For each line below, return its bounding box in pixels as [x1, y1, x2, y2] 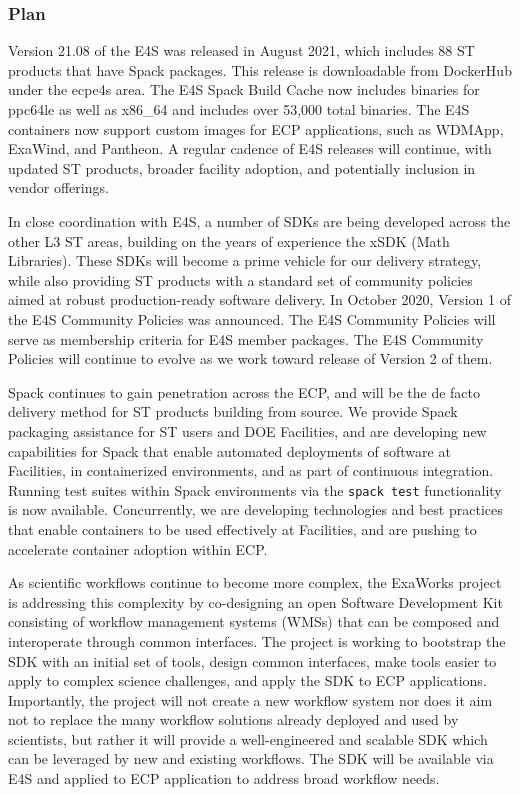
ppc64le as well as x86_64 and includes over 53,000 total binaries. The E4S [8, 99, 470, 119]
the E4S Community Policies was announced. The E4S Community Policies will [8, 308, 496, 329]
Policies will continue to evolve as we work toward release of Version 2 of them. [8, 348, 493, 369]
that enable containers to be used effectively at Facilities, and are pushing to [8, 518, 477, 539]
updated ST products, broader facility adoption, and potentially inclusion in [8, 157, 476, 178]
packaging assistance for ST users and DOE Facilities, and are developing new [8, 420, 487, 441]
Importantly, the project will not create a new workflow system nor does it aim [8, 689, 493, 710]
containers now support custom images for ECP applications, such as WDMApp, [8, 118, 504, 139]
